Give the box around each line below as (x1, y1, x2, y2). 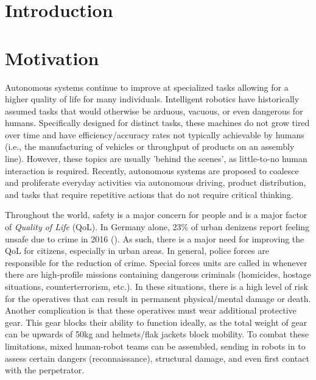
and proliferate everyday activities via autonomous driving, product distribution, (5, 176, 306, 189)
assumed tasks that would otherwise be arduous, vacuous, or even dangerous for (5, 104, 303, 117)
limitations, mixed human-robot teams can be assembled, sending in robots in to (5, 339, 306, 352)
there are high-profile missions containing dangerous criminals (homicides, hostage (5, 268, 311, 281)
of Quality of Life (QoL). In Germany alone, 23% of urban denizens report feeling (5, 220, 310, 233)
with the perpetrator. (5, 364, 85, 376)
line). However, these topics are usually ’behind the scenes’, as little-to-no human (5, 152, 307, 165)
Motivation (5, 45, 99, 70)
